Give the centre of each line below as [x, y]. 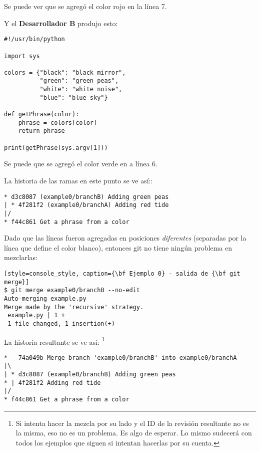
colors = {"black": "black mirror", [65, 72]
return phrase [41, 131]
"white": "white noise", [81, 89]
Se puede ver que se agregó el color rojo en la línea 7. [85, 6]
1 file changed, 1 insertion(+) [61, 323]
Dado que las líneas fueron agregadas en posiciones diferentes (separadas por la [125, 238]
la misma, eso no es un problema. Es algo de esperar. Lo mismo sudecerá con [134, 433]
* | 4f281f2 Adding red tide [52, 383]
